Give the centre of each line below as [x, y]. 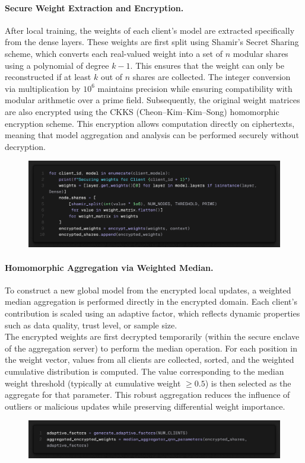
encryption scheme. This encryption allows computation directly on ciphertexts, [150, 123]
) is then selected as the [248, 383]
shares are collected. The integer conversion [212, 77]
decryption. [25, 146]
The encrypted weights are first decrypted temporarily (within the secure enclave [152, 336]
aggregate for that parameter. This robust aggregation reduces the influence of [147, 395]
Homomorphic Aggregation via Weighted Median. [109, 267]
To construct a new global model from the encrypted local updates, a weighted [148, 290]
